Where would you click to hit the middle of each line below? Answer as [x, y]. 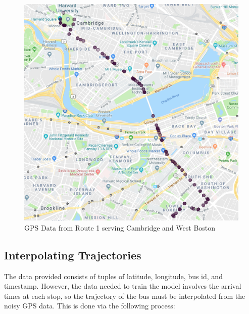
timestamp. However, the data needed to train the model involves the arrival [123, 286]
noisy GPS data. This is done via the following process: [90, 306]
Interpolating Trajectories [73, 255]
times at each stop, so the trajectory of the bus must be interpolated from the [125, 296]
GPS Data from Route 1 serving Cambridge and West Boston [120, 227]
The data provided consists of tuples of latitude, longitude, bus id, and [113, 276]
